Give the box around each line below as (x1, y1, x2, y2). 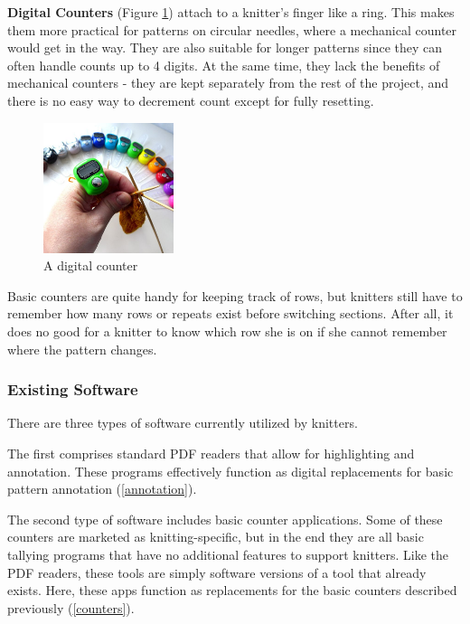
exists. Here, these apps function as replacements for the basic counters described (7, 581, 457, 600)
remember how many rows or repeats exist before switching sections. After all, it (7, 304, 454, 323)
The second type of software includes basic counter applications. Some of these (7, 509, 443, 528)
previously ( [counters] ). (7, 598, 135, 617)
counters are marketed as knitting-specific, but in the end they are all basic (7, 527, 424, 546)
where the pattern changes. (7, 339, 157, 358)
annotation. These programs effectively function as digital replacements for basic (7, 461, 454, 480)
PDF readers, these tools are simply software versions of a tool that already (7, 563, 427, 581)
